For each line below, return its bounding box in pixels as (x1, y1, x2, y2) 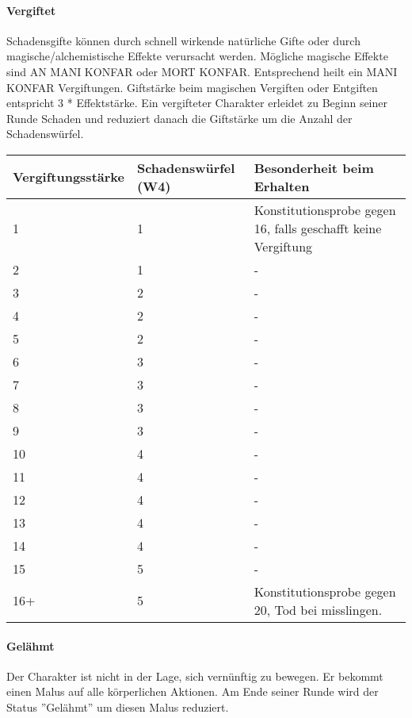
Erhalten (254, 176, 310, 195)
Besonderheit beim (254, 158, 374, 177)
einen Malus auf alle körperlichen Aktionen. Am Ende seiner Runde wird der (6, 683, 379, 700)
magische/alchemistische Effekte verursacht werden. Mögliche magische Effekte (6, 48, 388, 64)
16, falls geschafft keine (254, 218, 382, 237)
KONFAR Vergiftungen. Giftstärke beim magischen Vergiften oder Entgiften (6, 79, 378, 95)
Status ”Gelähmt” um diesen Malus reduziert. (6, 698, 229, 715)
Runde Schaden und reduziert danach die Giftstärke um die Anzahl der (6, 109, 353, 126)
